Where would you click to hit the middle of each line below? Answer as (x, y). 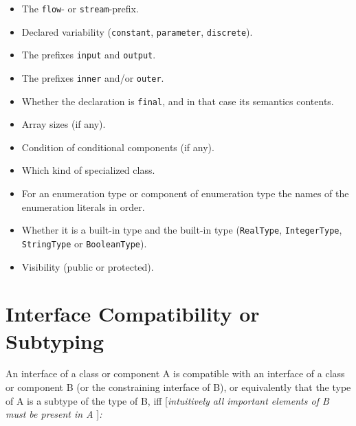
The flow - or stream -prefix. (80, 8)
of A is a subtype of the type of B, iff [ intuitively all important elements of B (167, 400)
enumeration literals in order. (83, 206)
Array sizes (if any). (64, 124)
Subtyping (55, 340)
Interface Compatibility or (133, 314)
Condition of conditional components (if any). (118, 147)
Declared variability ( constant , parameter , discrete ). (137, 31)
